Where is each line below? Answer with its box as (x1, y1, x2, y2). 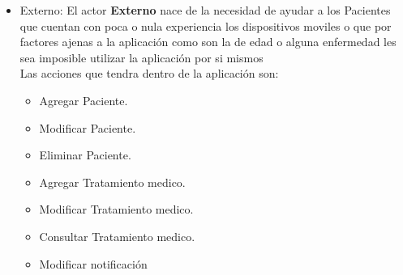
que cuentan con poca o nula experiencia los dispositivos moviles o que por (19, 17, 392, 34)
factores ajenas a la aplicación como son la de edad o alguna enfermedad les (19, 33, 397, 50)
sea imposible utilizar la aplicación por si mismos (19, 49, 264, 66)
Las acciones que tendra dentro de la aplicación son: (19, 65, 279, 82)
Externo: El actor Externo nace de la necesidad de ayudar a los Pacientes (19, 2, 391, 18)
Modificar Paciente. (39, 119, 136, 136)
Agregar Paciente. (39, 91, 128, 108)
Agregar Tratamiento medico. (39, 173, 186, 190)
